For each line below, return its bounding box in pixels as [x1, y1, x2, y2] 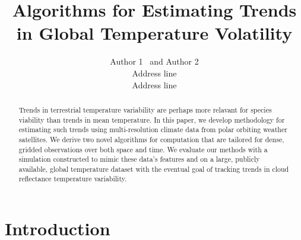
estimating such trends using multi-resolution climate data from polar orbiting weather [18, 124, 287, 135]
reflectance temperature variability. [18, 174, 127, 184]
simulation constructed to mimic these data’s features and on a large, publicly [18, 154, 260, 164]
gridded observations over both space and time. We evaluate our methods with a [18, 144, 268, 154]
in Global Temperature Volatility [16, 21, 293, 45]
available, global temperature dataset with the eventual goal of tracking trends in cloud [18, 164, 289, 174]
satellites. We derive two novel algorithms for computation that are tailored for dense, [18, 134, 284, 144]
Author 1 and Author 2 [110, 55, 199, 68]
